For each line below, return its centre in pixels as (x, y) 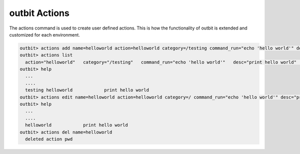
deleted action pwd (49, 139)
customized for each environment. (44, 34)
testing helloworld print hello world (87, 90)
